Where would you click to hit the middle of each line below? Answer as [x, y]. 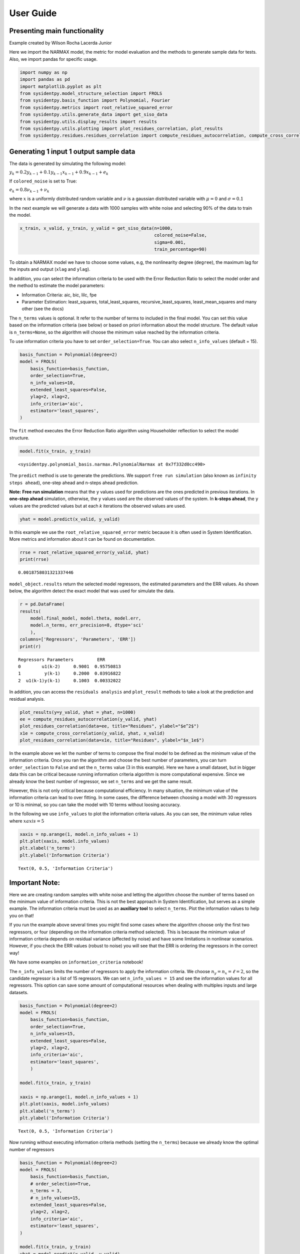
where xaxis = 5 [27, 821]
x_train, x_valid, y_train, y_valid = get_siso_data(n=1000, [96, 228]
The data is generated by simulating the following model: [68, 164]
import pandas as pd [45, 80]
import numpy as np [43, 72]
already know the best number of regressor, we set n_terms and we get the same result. [101, 781]
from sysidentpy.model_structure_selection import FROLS [91, 94]
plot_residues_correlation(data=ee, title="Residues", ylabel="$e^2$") [109, 726]
